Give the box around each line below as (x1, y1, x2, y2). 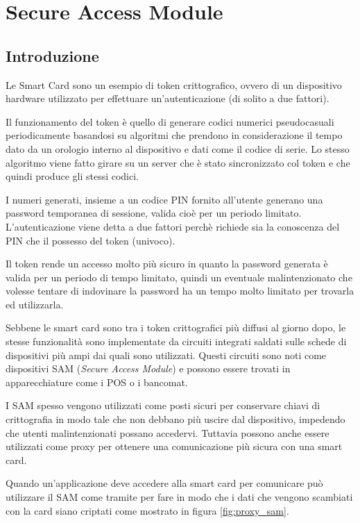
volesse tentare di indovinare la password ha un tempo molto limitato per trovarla (6, 283, 354, 298)
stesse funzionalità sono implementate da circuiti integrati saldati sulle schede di (6, 334, 347, 349)
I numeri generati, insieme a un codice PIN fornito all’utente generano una (6, 192, 323, 206)
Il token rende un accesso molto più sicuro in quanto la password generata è (6, 256, 328, 271)
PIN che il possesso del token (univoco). (6, 233, 175, 247)
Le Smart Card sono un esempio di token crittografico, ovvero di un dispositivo (6, 77, 342, 92)
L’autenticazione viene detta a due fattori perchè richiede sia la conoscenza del (6, 219, 340, 233)
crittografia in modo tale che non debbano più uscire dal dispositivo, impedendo (6, 412, 345, 426)
